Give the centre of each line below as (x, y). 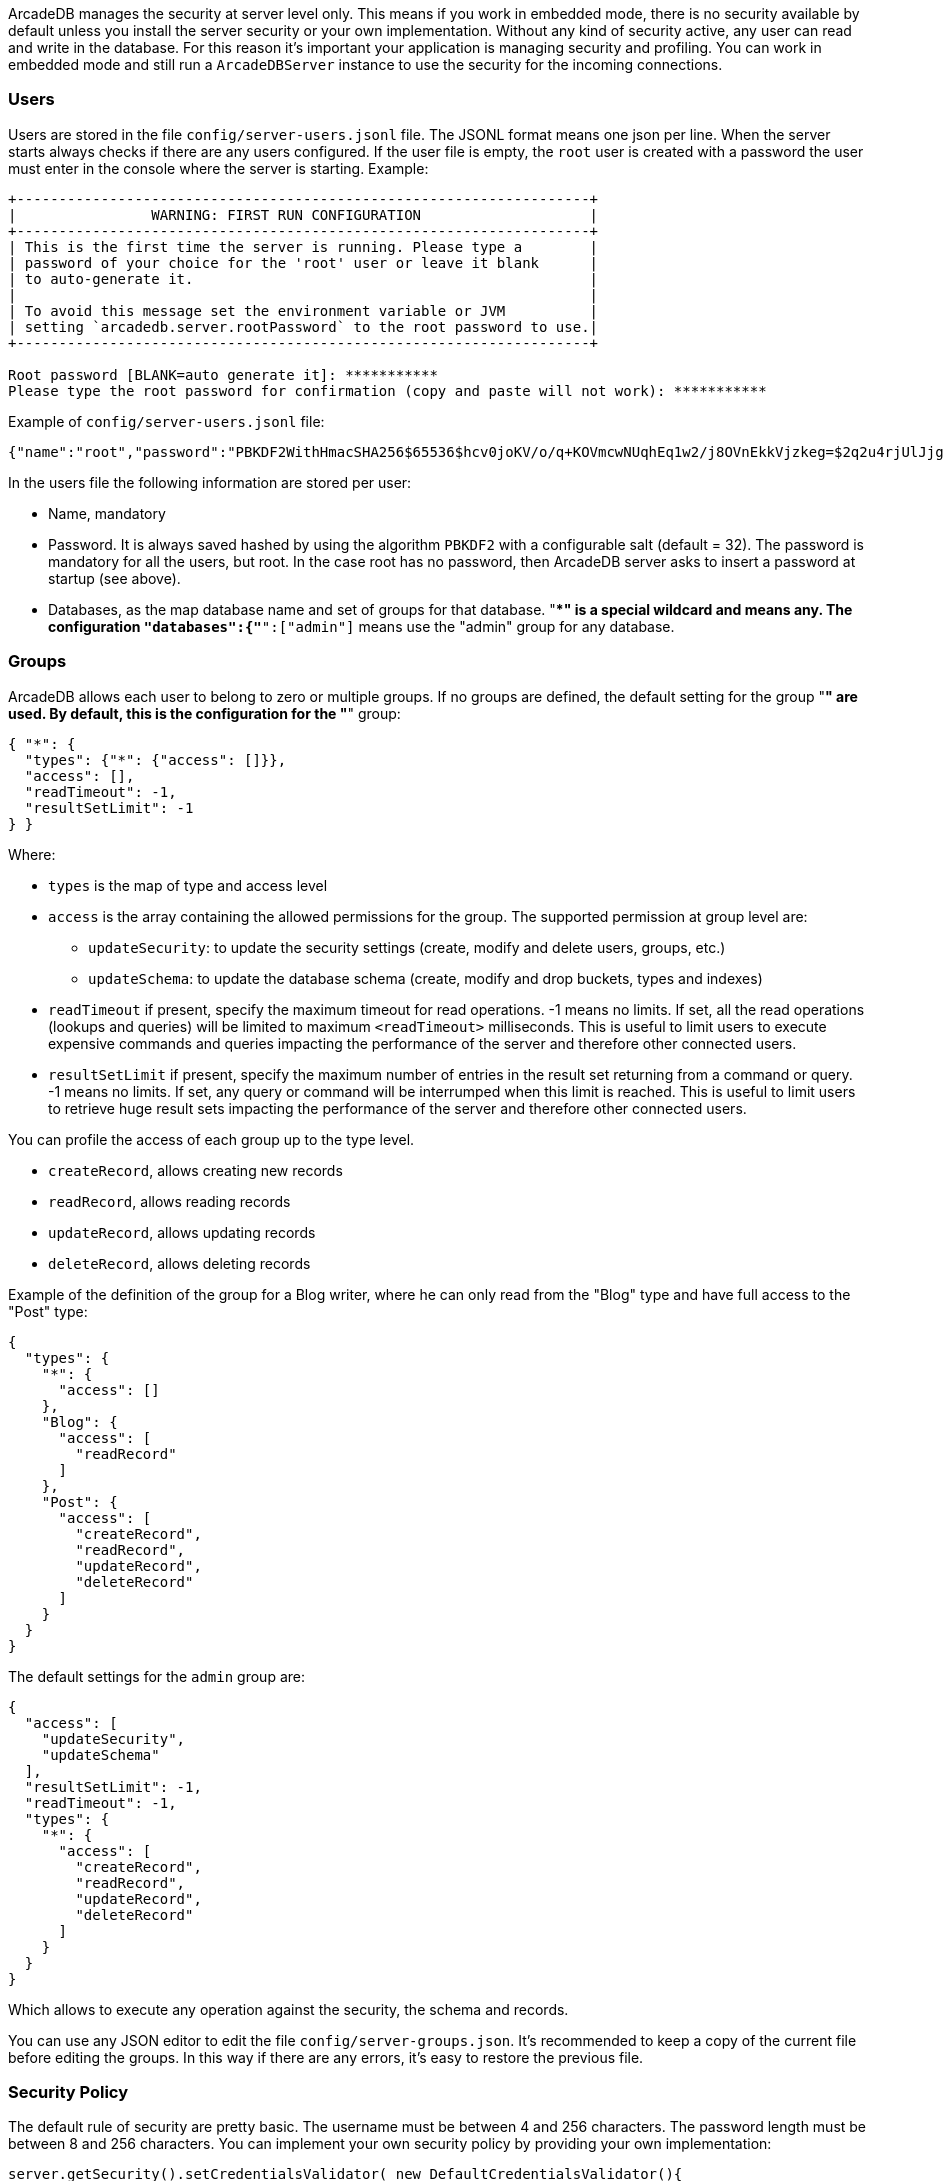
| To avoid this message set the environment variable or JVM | (303, 310)
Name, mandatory (107, 513)
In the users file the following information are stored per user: (210, 482)
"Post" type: (48, 1311)
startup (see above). (114, 578)
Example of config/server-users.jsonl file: (166, 421)
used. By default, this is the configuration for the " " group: (204, 713)
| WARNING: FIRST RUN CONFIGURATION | (303, 214)
